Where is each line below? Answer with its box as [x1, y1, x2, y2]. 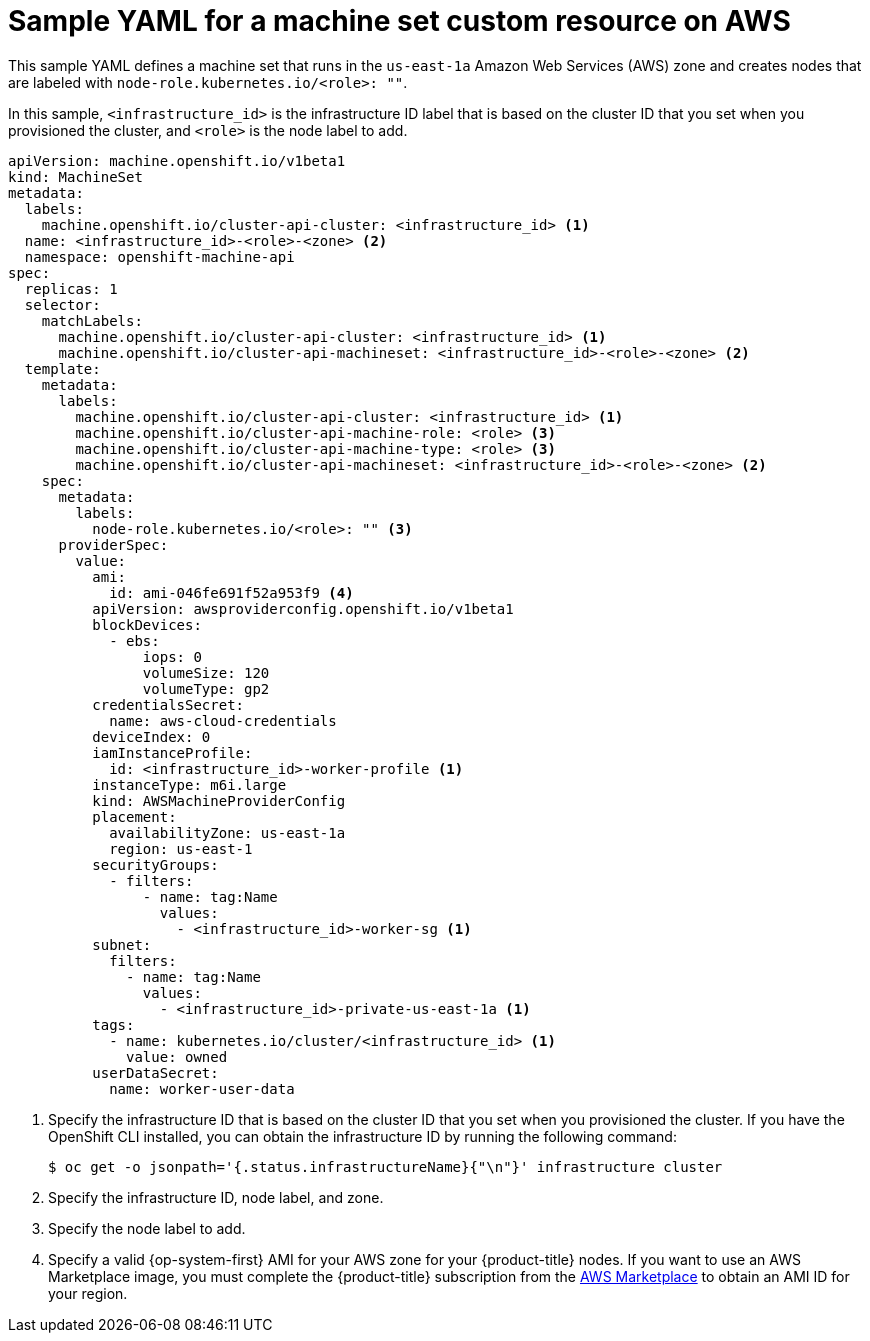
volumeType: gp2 [142, 680, 270, 697]
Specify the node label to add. [48, 1219, 246, 1237]
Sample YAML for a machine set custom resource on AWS [8, 4, 791, 38]
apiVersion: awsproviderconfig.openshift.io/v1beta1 [92, 600, 514, 617]
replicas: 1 [24, 280, 118, 297]
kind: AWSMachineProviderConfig [92, 792, 346, 809]
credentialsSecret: [92, 696, 245, 713]
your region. [48, 1284, 128, 1302]
